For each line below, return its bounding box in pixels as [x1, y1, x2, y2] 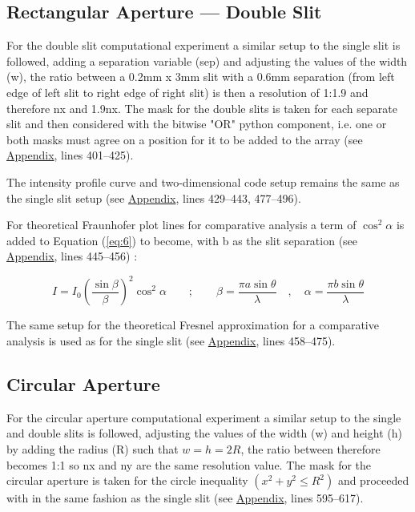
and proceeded [337, 472, 409, 489]
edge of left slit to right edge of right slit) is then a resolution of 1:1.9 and [6, 83, 369, 100]
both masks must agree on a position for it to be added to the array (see [6, 131, 363, 147]
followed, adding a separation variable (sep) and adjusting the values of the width [6, 52, 408, 69]
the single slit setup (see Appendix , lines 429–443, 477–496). [6, 189, 301, 206]
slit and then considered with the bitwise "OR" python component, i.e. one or [6, 115, 387, 132]
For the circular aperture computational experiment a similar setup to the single [6, 409, 401, 425]
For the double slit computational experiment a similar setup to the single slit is [6, 37, 401, 54]
